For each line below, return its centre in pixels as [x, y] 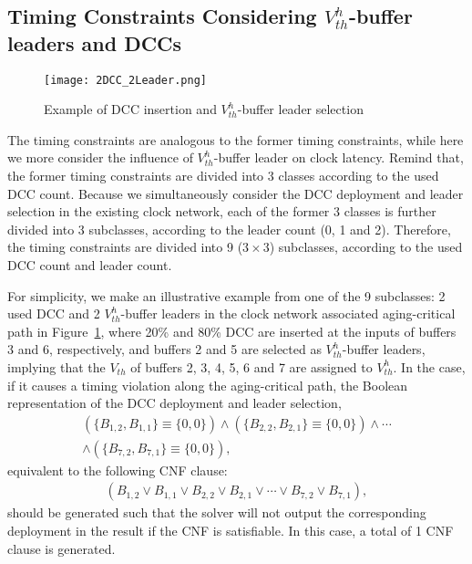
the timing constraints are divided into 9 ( [125, 247]
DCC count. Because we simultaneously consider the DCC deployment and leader [236, 193]
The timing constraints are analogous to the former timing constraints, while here [236, 139]
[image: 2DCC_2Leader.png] [125, 80]
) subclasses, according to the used [366, 247]
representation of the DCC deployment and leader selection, [174, 403]
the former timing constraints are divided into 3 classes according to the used [223, 176]
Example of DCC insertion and [130, 109]
